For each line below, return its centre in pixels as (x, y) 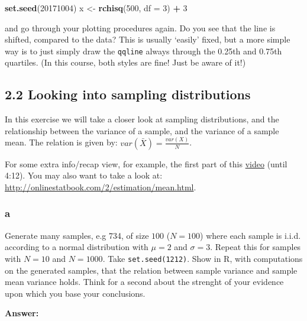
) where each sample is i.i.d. (251, 235)
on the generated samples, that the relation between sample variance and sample (151, 270)
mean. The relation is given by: (61, 142)
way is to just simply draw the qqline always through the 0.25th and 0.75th (143, 51)
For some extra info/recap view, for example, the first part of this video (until (146, 163)
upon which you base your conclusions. (75, 293)
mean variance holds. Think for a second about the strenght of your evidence (144, 282)
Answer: (22, 313)
